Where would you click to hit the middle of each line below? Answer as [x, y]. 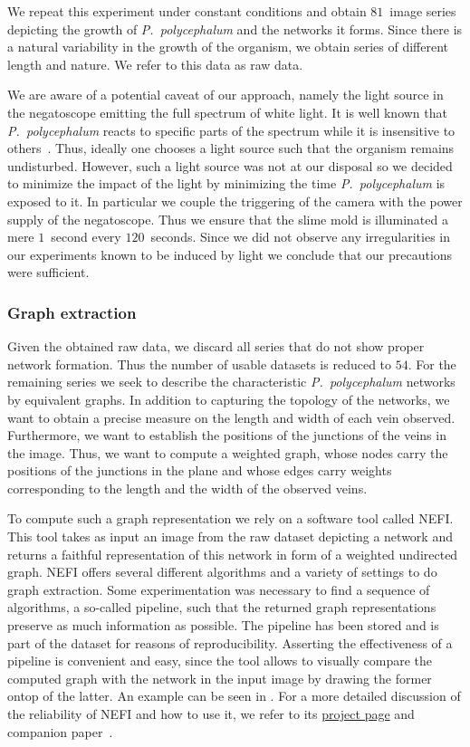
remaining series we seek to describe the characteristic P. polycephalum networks [231, 382]
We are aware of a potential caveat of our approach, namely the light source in [225, 95]
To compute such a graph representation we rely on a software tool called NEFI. [230, 518]
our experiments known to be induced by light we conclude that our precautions [230, 254]
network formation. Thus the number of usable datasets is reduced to [200, 364]
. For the [432, 364]
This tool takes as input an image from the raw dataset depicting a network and [230, 536]
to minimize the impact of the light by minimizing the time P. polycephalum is [226, 183]
